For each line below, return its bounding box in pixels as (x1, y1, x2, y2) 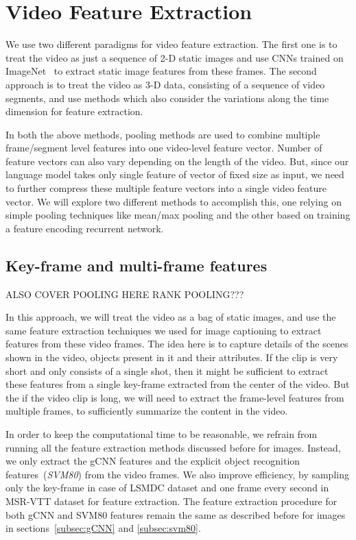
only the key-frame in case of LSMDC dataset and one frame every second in (5, 480, 329, 495)
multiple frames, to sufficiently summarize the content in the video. (5, 404, 288, 418)
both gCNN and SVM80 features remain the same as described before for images (5, 507, 346, 521)
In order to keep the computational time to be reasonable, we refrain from (5, 426, 318, 441)
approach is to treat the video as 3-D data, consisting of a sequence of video (5, 77, 325, 91)
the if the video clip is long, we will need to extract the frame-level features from (5, 390, 344, 404)
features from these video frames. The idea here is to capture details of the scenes (5, 336, 348, 351)
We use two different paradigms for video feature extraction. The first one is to (5, 37, 337, 51)
